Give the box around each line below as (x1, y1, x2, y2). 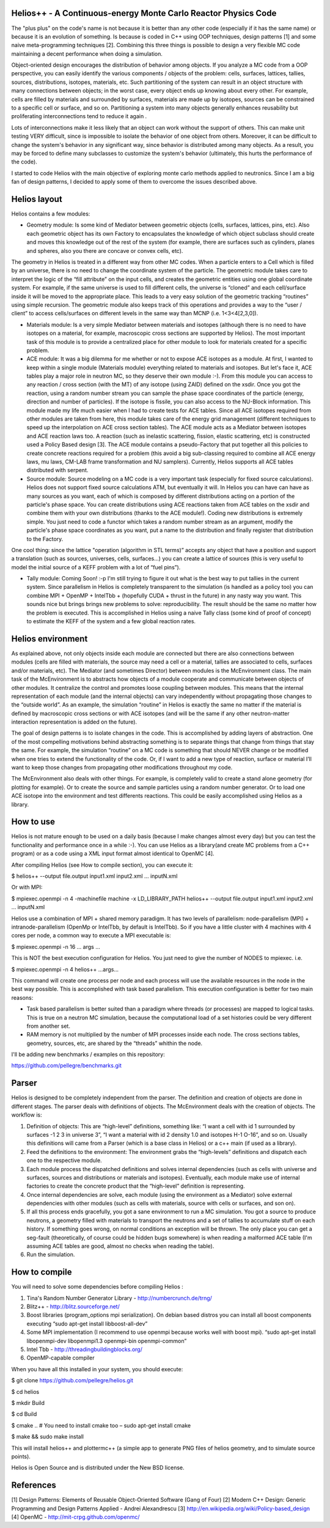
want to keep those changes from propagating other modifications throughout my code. (11, 764, 233, 771)
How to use (11, 817, 55, 827)
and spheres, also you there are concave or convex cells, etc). (26, 247, 183, 254)
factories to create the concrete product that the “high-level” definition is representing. (26, 1182, 245, 1190)
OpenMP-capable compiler (26, 1354, 95, 1361)
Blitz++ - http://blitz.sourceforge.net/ (26, 1303, 120, 1310)
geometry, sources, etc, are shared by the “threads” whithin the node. (26, 1039, 203, 1047)
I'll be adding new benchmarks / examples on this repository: (11, 1050, 165, 1058)
